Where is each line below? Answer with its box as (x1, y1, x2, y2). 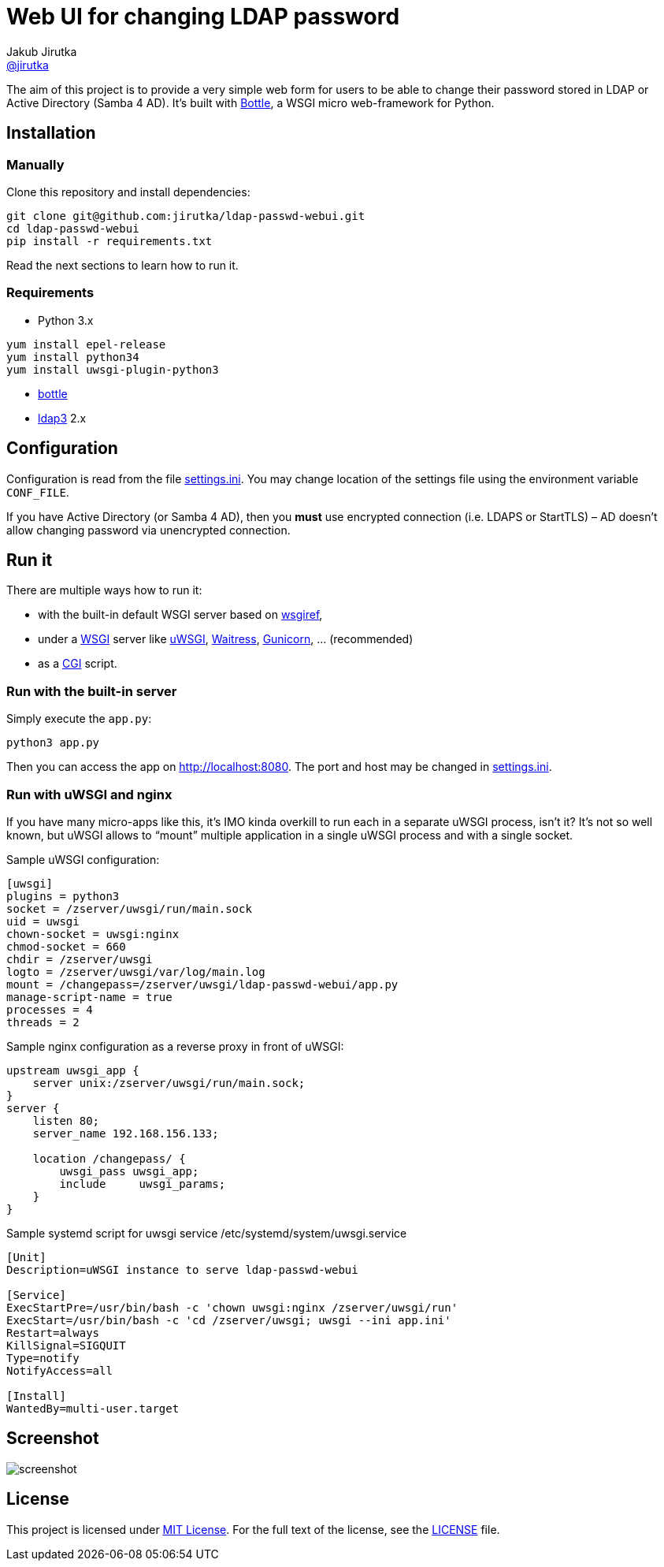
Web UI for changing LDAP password (6, 3, 400, 30)
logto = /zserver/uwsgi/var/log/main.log (6, 965, 265, 978)
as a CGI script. (38, 657, 117, 671)
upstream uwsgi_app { (6, 1063, 139, 1077)
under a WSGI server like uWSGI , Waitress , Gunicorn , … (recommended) (38, 632, 414, 646)
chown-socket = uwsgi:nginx (6, 927, 180, 940)
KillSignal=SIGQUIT (6, 1338, 126, 1352)
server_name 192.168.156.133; (32, 1126, 219, 1140)
